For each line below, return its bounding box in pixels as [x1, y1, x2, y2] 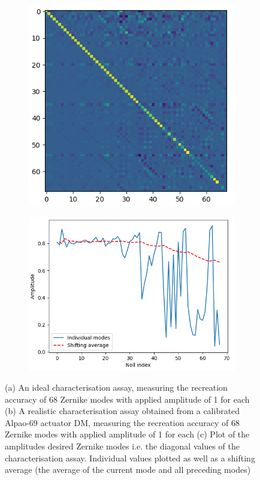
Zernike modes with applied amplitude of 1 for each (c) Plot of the [5, 428, 250, 440]
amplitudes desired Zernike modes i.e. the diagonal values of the [5, 439, 240, 452]
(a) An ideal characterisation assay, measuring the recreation [5, 381, 228, 393]
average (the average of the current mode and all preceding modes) [5, 463, 251, 476]
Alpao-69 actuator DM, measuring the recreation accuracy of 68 [5, 416, 240, 428]
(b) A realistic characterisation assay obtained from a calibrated [5, 404, 240, 417]
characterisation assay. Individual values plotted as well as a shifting [5, 451, 255, 464]
